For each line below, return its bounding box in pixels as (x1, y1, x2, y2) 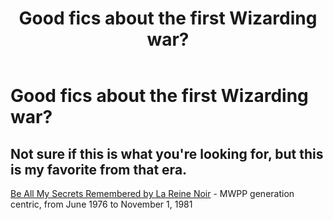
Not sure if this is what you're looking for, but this (10, 145, 324, 162)
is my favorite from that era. (10, 161, 188, 178)
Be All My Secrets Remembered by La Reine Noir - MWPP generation (10, 188, 295, 199)
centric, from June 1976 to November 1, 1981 (10, 198, 193, 210)
